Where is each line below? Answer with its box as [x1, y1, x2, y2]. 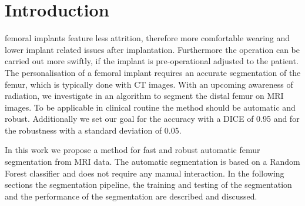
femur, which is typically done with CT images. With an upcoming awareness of [5, 78, 293, 90]
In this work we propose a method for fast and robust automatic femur [5, 144, 260, 156]
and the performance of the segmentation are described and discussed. [5, 190, 257, 202]
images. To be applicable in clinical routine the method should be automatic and [5, 101, 296, 113]
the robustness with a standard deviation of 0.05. [5, 124, 182, 136]
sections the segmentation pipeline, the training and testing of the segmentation [5, 178, 292, 191]
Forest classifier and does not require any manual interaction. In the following [5, 167, 284, 179]
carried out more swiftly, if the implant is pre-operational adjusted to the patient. [5, 55, 299, 67]
